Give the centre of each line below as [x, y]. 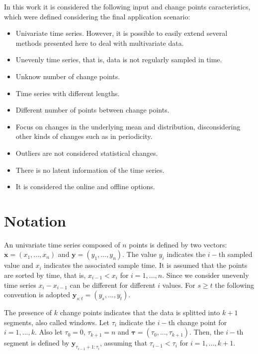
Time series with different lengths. [68, 93]
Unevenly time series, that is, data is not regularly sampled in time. [119, 59]
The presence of [28, 312]
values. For [179, 285]
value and [19, 265]
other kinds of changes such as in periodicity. [84, 136]
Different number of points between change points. [92, 110]
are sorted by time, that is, [45, 275]
